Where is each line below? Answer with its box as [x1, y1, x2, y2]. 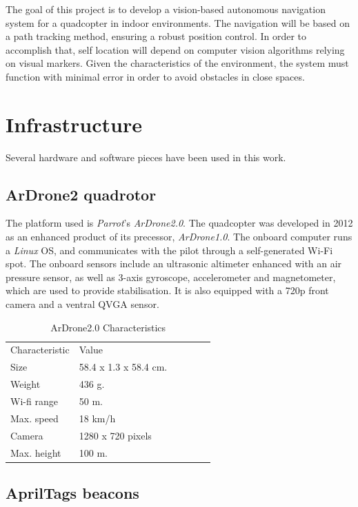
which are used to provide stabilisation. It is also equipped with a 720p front [6, 283, 329, 298]
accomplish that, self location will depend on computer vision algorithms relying [6, 42, 345, 56]
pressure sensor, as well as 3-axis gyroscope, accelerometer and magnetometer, [6, 269, 336, 284]
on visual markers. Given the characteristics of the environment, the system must [6, 56, 349, 70]
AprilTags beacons [6, 482, 139, 504]
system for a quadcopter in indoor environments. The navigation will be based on [6, 15, 350, 30]
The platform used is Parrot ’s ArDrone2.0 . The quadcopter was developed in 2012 [6, 216, 353, 230]
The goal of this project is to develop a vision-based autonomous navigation [6, 2, 326, 16]
